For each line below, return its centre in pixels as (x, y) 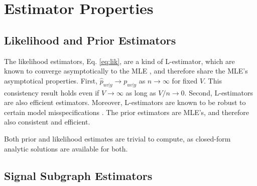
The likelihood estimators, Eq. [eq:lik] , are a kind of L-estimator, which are (119, 61)
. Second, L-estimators (219, 92)
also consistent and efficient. (47, 122)
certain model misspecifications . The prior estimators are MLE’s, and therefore (127, 112)
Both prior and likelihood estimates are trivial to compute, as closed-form (117, 138)
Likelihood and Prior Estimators (90, 40)
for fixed (185, 80)
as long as (141, 92)
